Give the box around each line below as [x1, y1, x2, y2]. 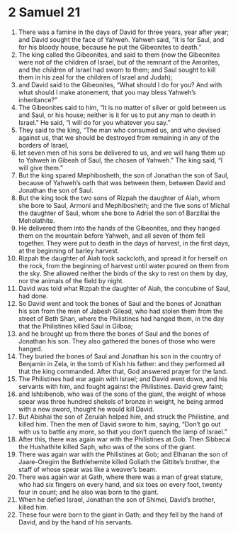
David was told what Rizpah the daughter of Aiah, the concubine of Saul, [18, 284, 231, 292]
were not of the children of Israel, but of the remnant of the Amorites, [18, 57, 220, 66]
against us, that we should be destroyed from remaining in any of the [18, 133, 220, 142]
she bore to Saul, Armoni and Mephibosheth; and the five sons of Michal [18, 201, 230, 209]
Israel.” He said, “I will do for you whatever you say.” [18, 118, 171, 126]
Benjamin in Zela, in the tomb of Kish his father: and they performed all [18, 359, 225, 368]
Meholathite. [18, 216, 55, 224]
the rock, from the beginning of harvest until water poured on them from [18, 261, 229, 270]
